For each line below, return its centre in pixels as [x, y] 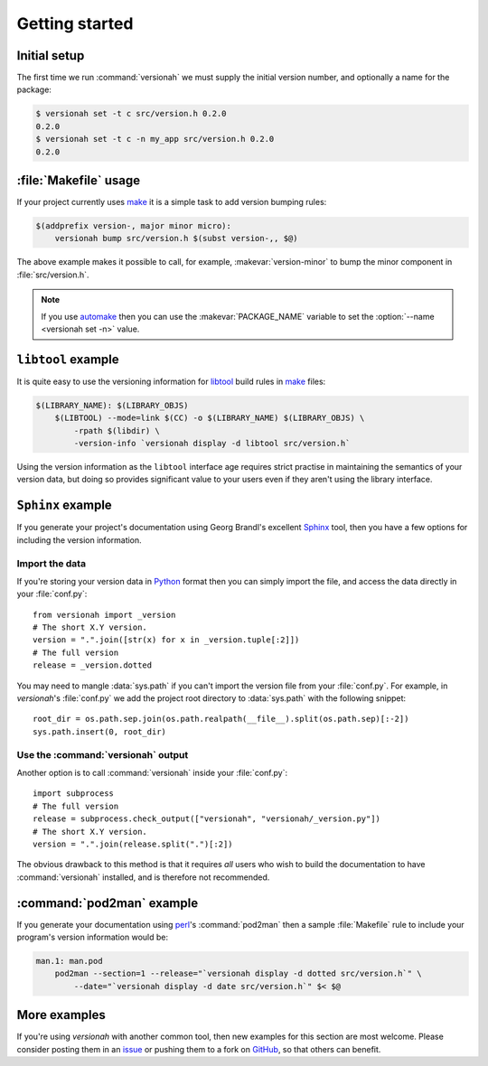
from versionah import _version [104, 615]
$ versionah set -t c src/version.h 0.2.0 [131, 114]
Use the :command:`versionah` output [103, 754]
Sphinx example [64, 505]
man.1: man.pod [69, 961]
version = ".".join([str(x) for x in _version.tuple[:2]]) [166, 640]
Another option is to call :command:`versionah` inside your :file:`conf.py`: [152, 772]
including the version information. [79, 540]
